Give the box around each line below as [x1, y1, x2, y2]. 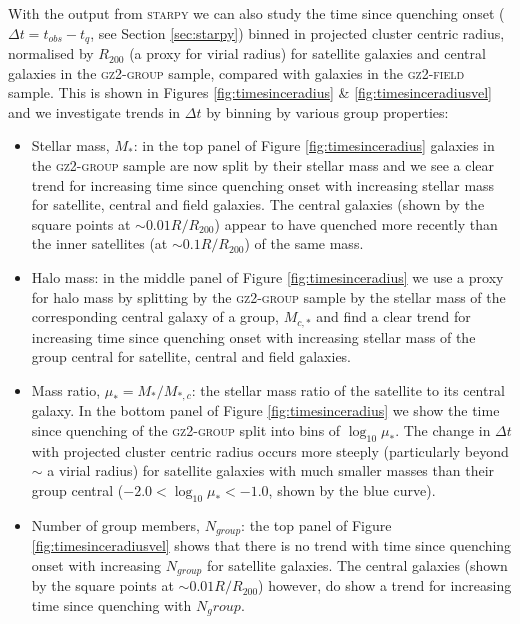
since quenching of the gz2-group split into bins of [31, 419, 341, 440]
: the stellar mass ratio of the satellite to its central [191, 379, 505, 400]
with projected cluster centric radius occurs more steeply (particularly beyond [31, 440, 509, 461]
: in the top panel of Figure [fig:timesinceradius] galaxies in [133, 135, 495, 156]
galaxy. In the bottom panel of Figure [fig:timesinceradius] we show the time [31, 400, 500, 421]
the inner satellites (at [31, 233, 168, 254]
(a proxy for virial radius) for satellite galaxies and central [129, 43, 486, 64]
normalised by [8, 43, 94, 64]
